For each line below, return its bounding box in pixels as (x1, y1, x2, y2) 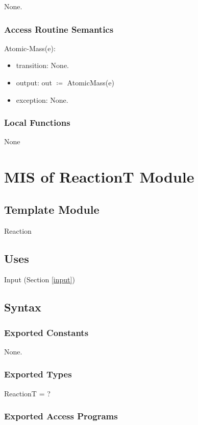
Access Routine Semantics (4, 23, 114, 35)
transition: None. (16, 60, 69, 71)
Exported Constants (4, 326, 89, 339)
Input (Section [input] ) (4, 274, 75, 285)
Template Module (4, 201, 100, 217)
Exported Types (4, 368, 72, 381)
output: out (16, 77, 52, 87)
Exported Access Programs (4, 410, 118, 422)
